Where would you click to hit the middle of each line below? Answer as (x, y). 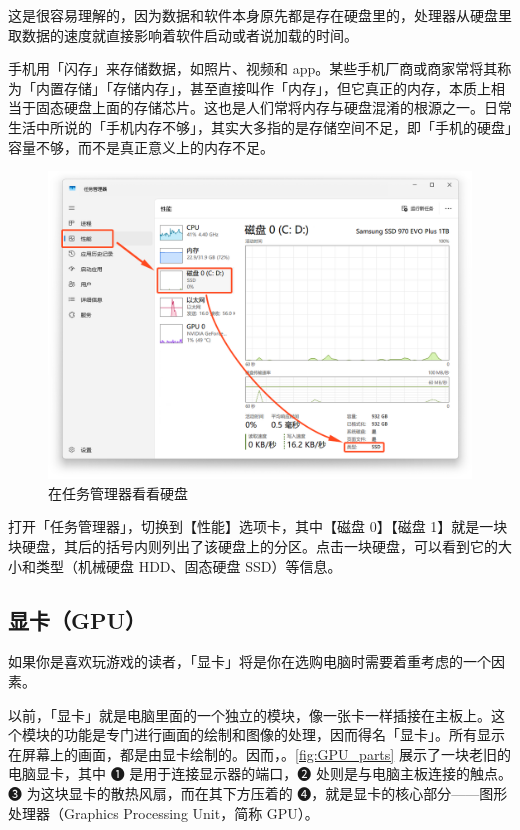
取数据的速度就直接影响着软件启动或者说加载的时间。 (183, 34)
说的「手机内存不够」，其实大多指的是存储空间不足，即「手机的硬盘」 (287, 126)
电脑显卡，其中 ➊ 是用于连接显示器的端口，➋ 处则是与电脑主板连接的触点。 (260, 773)
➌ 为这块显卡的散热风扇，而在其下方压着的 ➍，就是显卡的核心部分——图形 (258, 792)
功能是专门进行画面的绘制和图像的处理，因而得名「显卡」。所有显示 (284, 734)
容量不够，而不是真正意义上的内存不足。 (141, 146)
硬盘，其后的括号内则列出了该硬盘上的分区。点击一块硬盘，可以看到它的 (259, 546)
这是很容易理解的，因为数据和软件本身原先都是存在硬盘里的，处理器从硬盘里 (260, 15)
